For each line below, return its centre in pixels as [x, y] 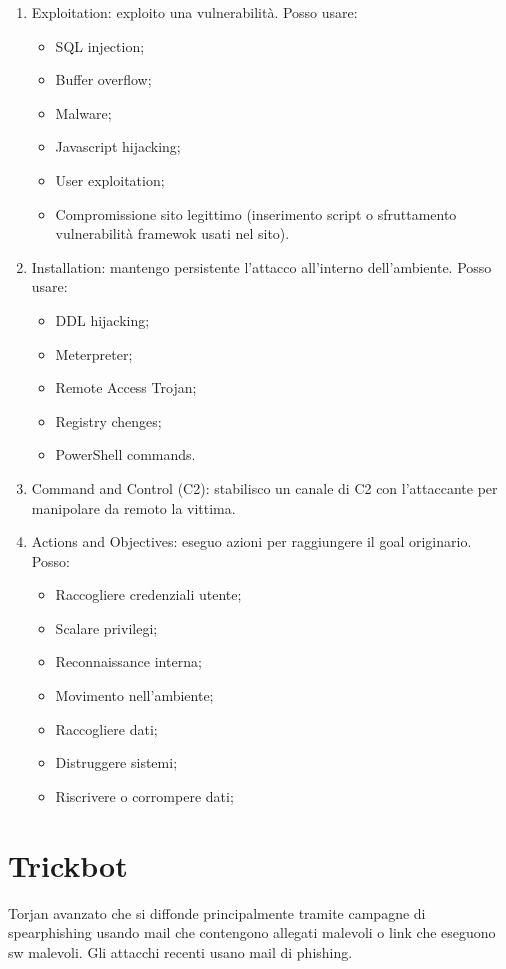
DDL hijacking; [102, 319]
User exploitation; [110, 179]
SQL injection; [100, 45]
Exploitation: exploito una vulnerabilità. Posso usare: [194, 12]
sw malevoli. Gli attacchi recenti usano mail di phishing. [180, 951]
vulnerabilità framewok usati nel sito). [172, 233]
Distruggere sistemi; [116, 762]
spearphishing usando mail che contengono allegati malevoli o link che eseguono [252, 932]
